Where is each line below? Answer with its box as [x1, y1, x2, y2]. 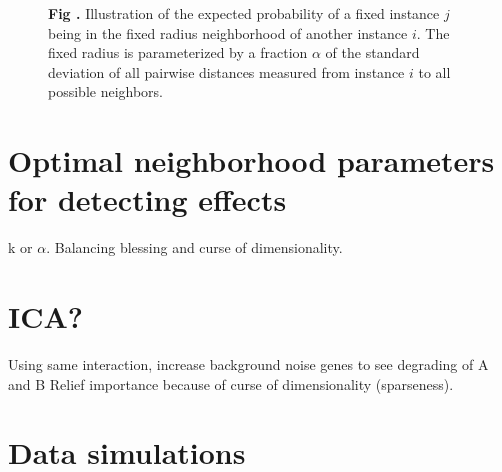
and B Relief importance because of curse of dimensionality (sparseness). [8, 373, 454, 394]
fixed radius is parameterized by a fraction [48, 42, 308, 63]
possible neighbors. [48, 81, 164, 102]
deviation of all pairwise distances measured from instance [48, 61, 405, 82]
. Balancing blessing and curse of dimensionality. [46, 237, 343, 258]
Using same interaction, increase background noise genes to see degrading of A [8, 354, 489, 374]
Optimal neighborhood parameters [8, 140, 495, 181]
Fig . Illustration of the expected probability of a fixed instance [48, 3, 440, 23]
